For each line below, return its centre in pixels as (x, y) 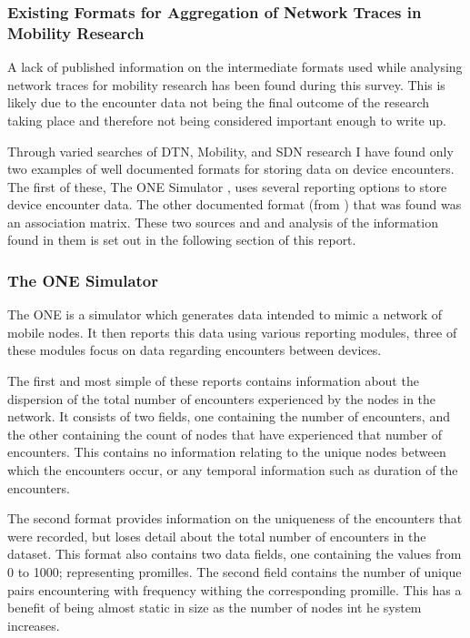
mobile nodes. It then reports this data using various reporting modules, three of (232, 332)
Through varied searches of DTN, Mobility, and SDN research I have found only (230, 151)
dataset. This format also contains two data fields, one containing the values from (235, 554)
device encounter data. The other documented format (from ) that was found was (235, 204)
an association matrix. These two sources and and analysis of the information (223, 222)
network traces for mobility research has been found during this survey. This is (226, 84)
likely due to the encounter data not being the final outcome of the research (219, 102)
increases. (34, 625)
